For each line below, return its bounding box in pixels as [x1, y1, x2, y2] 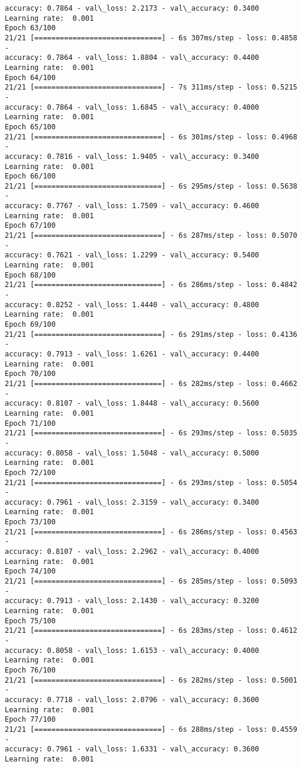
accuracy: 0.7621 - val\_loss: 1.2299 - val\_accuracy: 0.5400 [5, 251, 259, 260]
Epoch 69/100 [5, 320, 56, 329]
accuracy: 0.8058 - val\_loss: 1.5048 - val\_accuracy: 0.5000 [5, 448, 259, 457]
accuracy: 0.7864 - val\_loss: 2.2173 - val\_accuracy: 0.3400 [5, 4, 259, 12]
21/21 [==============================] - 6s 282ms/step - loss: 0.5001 [5, 675, 297, 684]
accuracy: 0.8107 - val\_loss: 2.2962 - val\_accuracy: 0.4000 [5, 547, 259, 556]
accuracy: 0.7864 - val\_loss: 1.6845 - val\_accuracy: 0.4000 [5, 103, 259, 111]
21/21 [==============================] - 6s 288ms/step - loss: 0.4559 [5, 725, 297, 734]
